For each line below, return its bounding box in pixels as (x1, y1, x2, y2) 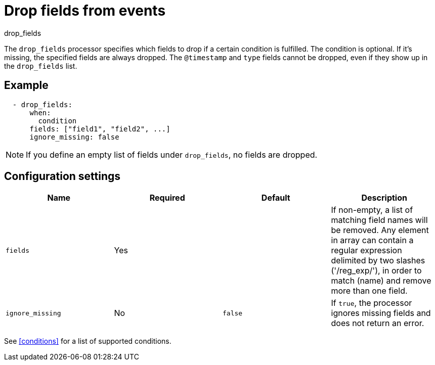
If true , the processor (331, 298, 412, 308)
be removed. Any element (331, 225, 429, 236)
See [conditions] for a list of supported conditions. (4, 337, 171, 346)
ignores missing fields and (331, 308, 431, 318)
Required (149, 193, 185, 203)
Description (361, 193, 407, 203)
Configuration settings (4, 170, 121, 183)
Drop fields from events (4, 2, 166, 19)
